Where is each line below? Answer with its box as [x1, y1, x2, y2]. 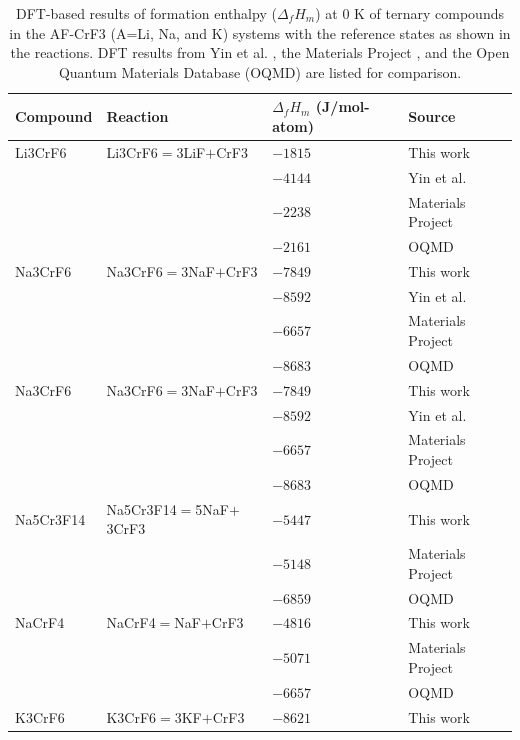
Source [408, 106, 456, 127]
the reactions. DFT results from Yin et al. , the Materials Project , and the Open [10, 42, 510, 63]
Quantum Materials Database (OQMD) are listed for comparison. [58, 61, 462, 82]
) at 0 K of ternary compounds [315, 3, 504, 23]
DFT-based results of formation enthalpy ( [16, 3, 277, 23]
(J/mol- [315, 96, 370, 117]
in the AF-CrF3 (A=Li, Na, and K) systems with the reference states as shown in [9, 22, 511, 43]
